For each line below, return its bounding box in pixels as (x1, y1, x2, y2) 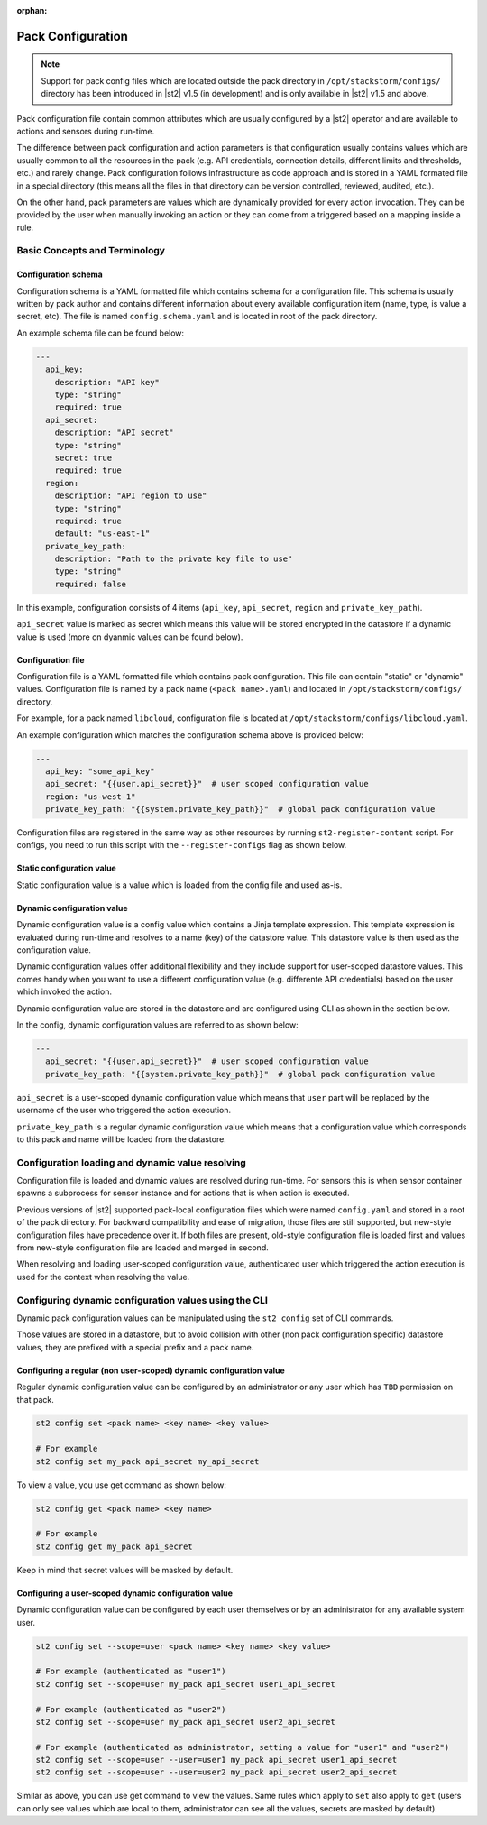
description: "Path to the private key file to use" (54, 554, 293, 564)
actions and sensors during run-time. (16, 125, 155, 136)
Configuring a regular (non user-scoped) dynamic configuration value (16, 1365, 286, 1376)
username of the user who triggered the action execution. (16, 1105, 232, 1116)
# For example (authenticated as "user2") (35, 1704, 226, 1714)
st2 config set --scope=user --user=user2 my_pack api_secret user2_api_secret (35, 1767, 398, 1777)
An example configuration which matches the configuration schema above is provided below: (16, 729, 364, 740)
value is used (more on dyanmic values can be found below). (16, 631, 243, 642)
